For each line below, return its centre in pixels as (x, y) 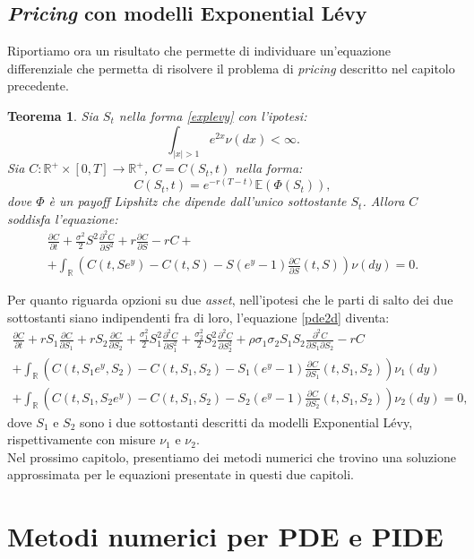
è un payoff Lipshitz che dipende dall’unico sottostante (198, 201)
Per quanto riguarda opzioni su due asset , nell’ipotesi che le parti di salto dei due (230, 300)
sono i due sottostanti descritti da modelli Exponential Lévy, (246, 421)
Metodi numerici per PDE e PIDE (225, 536)
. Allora (384, 201)
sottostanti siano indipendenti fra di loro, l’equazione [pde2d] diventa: (198, 317)
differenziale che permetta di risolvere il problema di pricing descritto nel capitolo (231, 68)
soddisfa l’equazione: (63, 218)
